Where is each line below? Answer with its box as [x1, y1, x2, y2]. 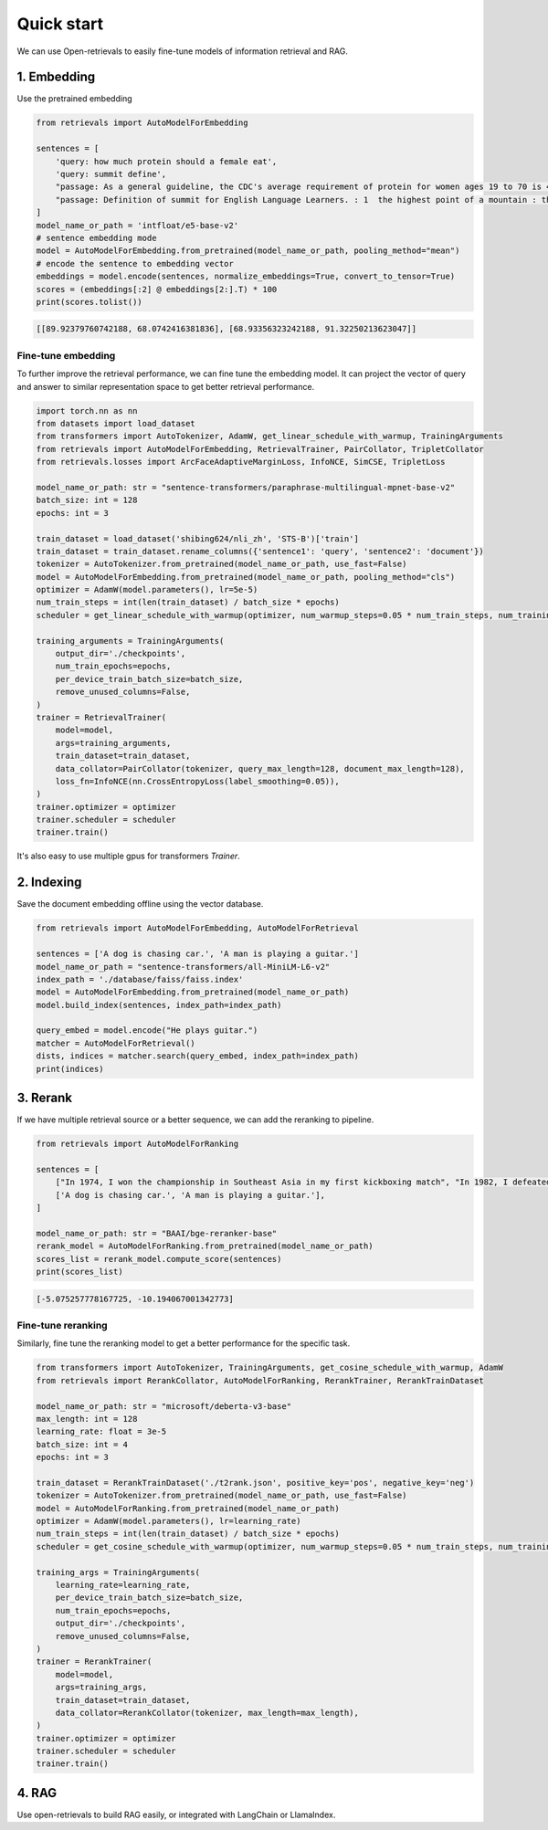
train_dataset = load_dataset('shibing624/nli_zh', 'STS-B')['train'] [36, 533, 360, 543]
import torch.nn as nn [36, 405, 138, 415]
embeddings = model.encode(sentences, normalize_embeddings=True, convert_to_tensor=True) [36, 271, 456, 282]
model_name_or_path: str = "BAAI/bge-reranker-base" [36, 1228, 278, 1238]
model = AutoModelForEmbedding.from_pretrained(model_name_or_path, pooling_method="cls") [36, 572, 456, 582]
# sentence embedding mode [36, 233, 157, 243]
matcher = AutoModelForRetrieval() [36, 1037, 195, 1048]
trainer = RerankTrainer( [36, 1656, 153, 1667]
